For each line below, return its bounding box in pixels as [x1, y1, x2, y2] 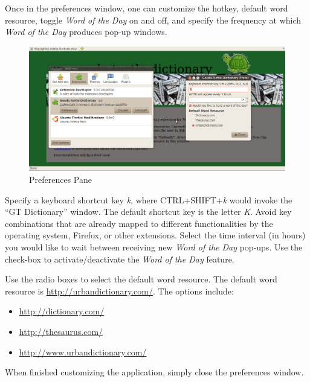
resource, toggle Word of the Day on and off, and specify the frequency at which [5, 13, 302, 26]
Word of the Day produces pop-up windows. [5, 25, 167, 38]
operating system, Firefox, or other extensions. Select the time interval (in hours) [5, 229, 306, 241]
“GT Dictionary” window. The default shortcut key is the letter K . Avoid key [5, 205, 292, 218]
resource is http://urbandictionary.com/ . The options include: [5, 284, 234, 297]
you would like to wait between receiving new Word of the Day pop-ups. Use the [5, 240, 303, 253]
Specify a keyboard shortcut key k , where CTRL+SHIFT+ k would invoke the [5, 193, 292, 206]
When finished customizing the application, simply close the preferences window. [5, 366, 304, 378]
